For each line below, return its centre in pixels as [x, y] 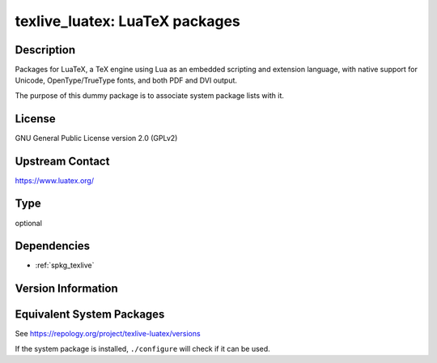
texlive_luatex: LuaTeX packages [127, 21]
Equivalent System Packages [90, 315]
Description [45, 50]
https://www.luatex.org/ [55, 180]
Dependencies [53, 246]
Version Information [66, 289]
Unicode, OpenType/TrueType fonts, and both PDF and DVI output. [126, 80]
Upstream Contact [62, 161]
